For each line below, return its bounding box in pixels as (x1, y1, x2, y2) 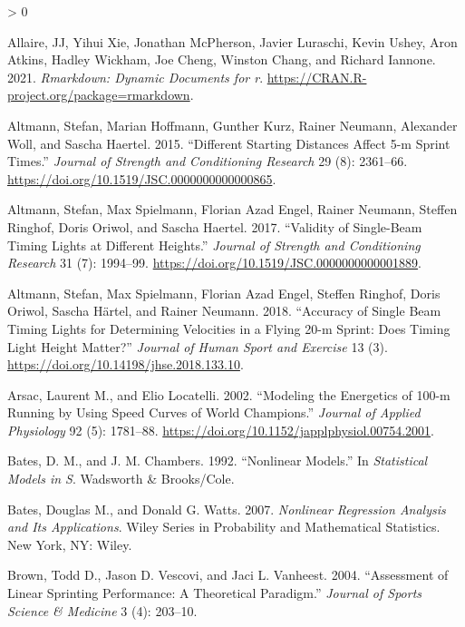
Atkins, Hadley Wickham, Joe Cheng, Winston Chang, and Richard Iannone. (7, 50, 436, 69)
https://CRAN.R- (266, 67, 367, 86)
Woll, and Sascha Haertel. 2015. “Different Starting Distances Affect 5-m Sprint (7, 133, 450, 152)
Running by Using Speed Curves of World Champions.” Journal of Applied (7, 403, 421, 422)
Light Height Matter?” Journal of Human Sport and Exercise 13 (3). (7, 337, 388, 356)
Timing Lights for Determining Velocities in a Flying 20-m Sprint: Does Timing (7, 318, 450, 338)
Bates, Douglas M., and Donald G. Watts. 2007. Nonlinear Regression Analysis (7, 499, 446, 518)
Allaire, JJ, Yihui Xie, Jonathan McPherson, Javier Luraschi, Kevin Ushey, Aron (7, 32, 458, 51)
